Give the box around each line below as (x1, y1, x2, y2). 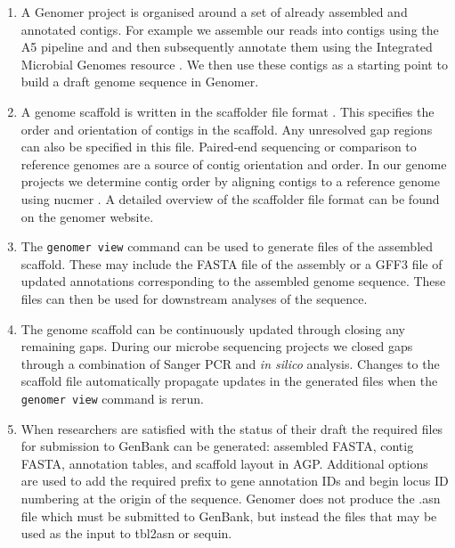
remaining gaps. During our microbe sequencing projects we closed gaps (20, 337, 413, 356)
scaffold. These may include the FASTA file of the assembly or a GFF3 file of (20, 254, 443, 273)
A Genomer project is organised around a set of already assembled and (20, 3, 408, 20)
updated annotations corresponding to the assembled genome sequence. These (20, 272, 446, 290)
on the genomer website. (20, 207, 154, 225)
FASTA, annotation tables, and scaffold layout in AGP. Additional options (20, 454, 428, 472)
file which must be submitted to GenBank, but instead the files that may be (20, 506, 437, 525)
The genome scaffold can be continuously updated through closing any (20, 319, 405, 338)
